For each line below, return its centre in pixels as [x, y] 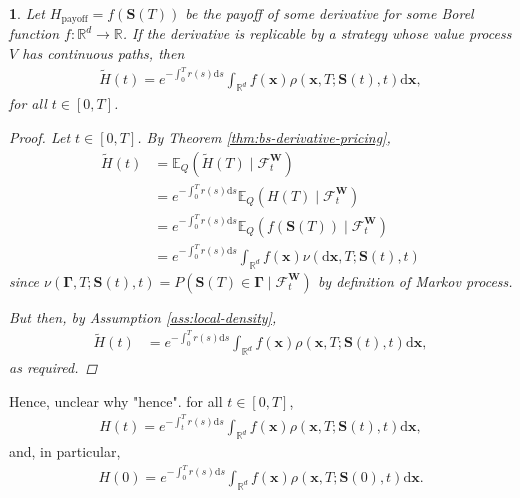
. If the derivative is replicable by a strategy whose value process [317, 33]
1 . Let [27, 13]
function [34, 33]
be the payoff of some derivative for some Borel [329, 13]
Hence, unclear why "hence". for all [116, 400]
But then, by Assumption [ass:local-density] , [143, 316]
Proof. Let [40, 137]
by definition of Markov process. [415, 280]
